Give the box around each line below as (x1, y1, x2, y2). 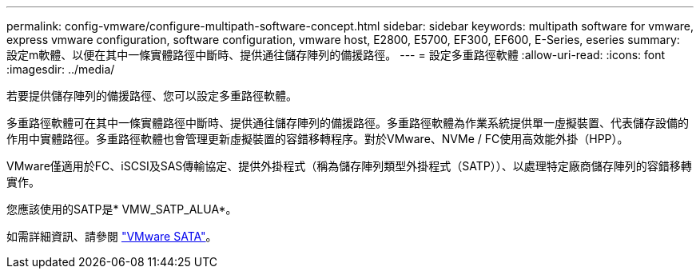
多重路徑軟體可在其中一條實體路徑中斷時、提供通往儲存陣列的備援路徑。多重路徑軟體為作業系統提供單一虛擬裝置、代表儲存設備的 (6, 116, 689, 130)
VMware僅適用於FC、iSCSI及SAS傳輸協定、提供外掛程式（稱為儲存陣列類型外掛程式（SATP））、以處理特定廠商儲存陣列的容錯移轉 (6, 159, 692, 173)
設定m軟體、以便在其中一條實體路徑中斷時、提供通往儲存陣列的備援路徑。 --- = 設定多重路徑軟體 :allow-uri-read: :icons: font (6, 48, 666, 62)
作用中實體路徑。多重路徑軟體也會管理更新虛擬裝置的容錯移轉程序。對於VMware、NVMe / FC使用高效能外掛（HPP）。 (6, 132, 629, 145)
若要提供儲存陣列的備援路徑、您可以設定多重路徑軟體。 (6, 89, 297, 102)
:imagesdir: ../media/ (6, 62, 115, 76)
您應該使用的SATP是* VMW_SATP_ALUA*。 (6, 202, 237, 216)
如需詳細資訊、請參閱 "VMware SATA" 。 (6, 229, 217, 243)
